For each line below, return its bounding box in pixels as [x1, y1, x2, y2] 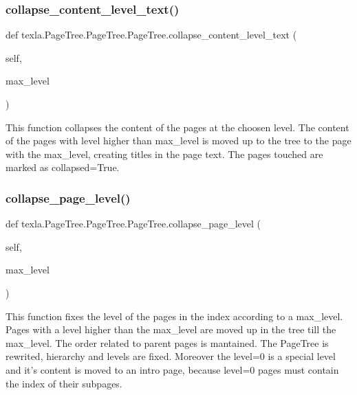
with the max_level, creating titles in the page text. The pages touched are [6, 146, 323, 161]
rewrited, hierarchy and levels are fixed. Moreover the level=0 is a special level [6, 349, 336, 363]
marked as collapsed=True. [6, 160, 120, 174]
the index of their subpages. [6, 376, 122, 390]
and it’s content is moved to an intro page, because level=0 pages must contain [6, 362, 339, 376]
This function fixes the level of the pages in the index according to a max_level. [6, 308, 343, 323]
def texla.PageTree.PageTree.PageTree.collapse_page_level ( [6, 216, 261, 231]
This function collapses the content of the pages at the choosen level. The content [6, 120, 349, 134]
